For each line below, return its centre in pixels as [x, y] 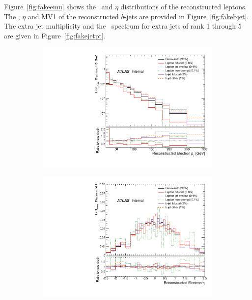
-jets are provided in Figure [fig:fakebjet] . [186, 16]
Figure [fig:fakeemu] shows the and [58, 6]
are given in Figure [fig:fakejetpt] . [55, 35]
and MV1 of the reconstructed [73, 16]
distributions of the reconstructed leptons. [184, 6]
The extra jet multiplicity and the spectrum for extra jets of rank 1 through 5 [123, 26]
